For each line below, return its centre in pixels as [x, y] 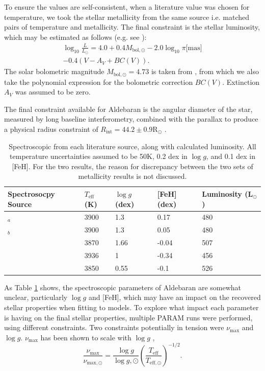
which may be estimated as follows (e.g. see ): [75, 37]
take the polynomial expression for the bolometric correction [99, 82]
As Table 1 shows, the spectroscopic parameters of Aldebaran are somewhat [123, 287]
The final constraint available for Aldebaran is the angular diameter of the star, [128, 109]
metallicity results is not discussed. [132, 176]
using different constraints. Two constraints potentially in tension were [114, 327]
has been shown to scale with [86, 337]
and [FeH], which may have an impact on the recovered [175, 297]
